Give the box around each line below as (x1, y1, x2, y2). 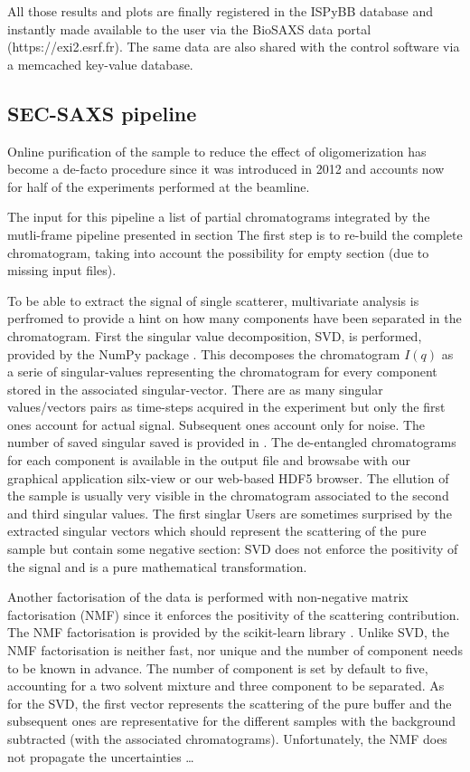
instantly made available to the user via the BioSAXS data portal (7, 19, 371, 38)
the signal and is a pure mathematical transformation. (7, 557, 307, 576)
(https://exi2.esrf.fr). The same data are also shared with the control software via (7, 37, 460, 56)
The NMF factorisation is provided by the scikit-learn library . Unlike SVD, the (7, 623, 449, 642)
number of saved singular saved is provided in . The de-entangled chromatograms (7, 433, 456, 452)
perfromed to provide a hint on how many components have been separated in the (7, 309, 462, 328)
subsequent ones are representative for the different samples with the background (7, 711, 456, 730)
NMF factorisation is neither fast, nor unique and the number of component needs (7, 641, 463, 660)
